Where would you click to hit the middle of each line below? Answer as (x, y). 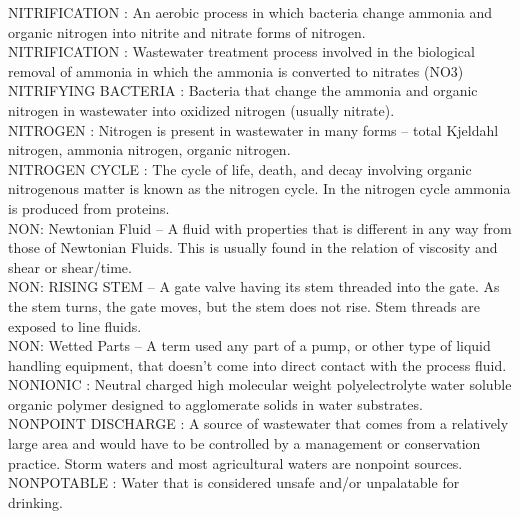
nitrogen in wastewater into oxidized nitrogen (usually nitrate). (201, 109)
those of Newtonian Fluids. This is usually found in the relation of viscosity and (253, 247)
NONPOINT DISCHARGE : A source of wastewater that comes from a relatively (258, 423)
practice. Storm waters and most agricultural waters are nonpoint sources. (235, 462)
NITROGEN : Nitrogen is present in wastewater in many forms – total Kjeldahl (253, 129)
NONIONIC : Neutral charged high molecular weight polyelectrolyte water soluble (260, 384)
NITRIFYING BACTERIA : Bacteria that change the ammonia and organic (243, 90)
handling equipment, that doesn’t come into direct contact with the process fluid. (257, 364)
